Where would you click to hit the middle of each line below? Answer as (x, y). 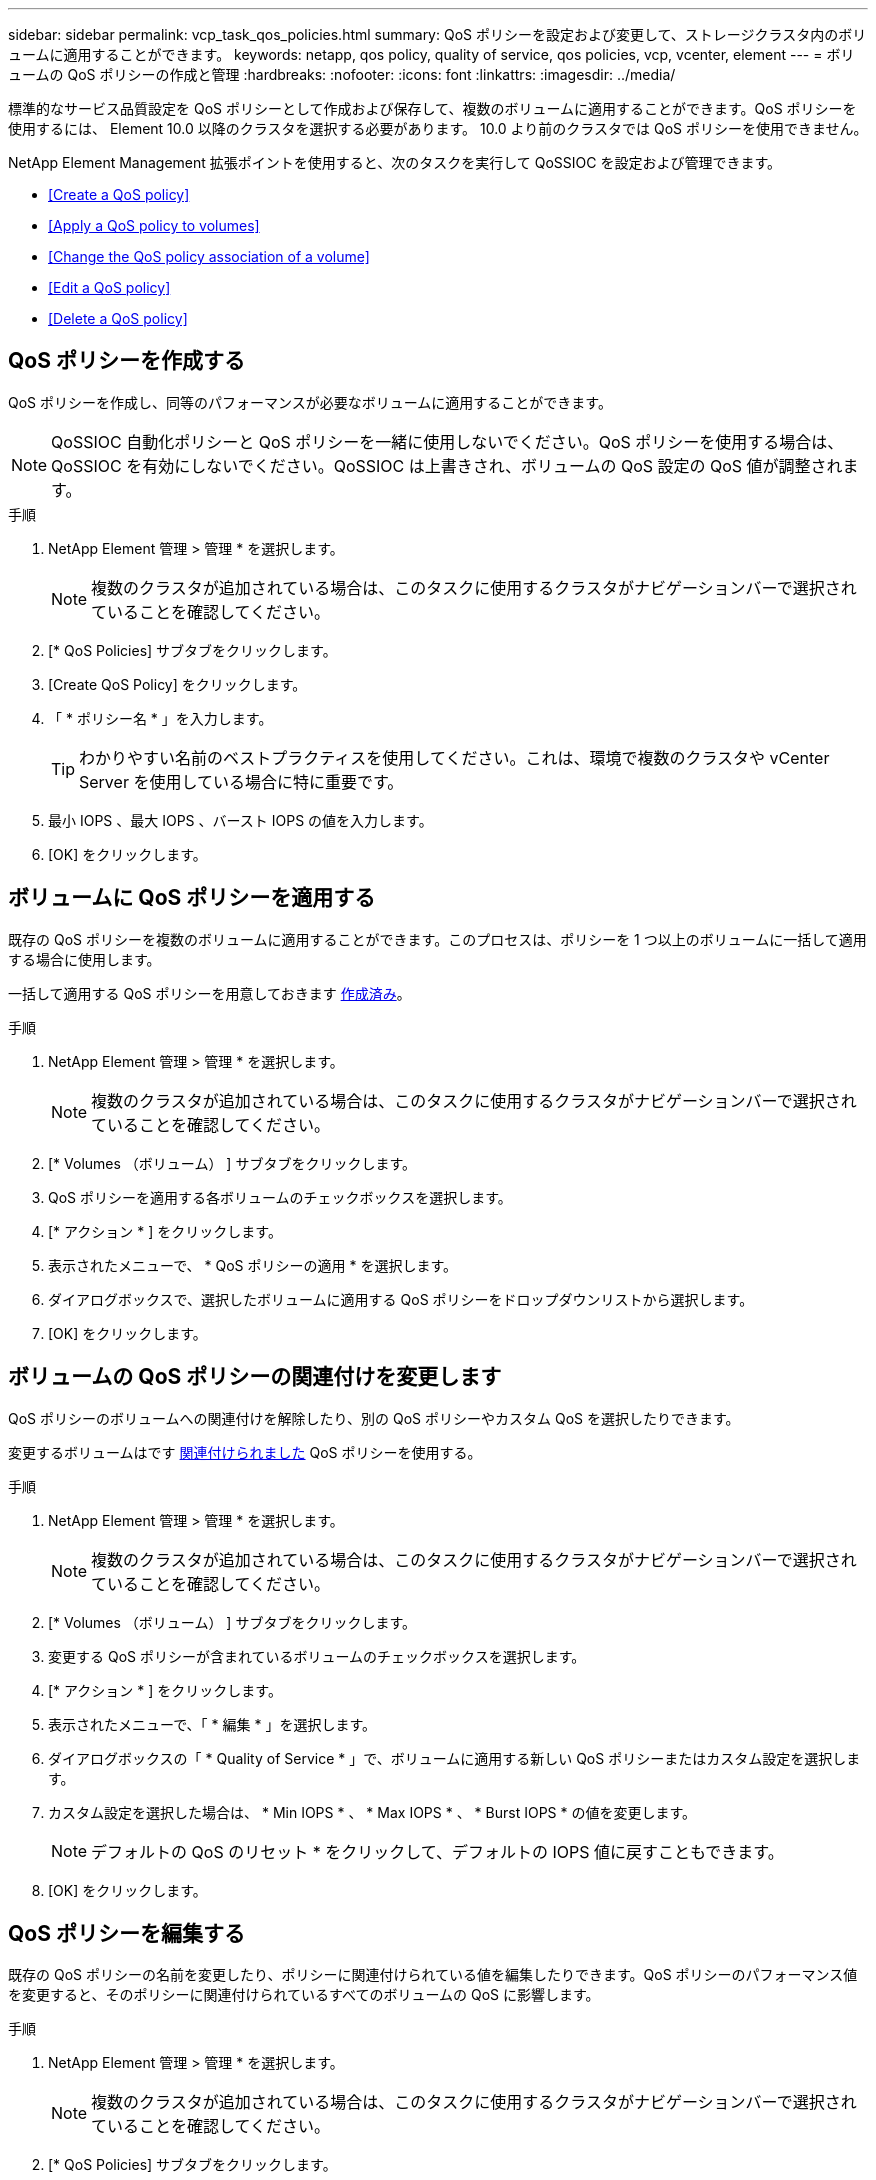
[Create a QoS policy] (119, 194)
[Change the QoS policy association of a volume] (209, 256)
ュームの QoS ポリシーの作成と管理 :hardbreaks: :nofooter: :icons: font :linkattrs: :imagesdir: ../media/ (342, 74)
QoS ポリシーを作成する (126, 361)
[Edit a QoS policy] (109, 287)
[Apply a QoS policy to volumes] (154, 225)
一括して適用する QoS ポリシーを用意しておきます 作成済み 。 (209, 993)
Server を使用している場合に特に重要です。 (241, 781)
